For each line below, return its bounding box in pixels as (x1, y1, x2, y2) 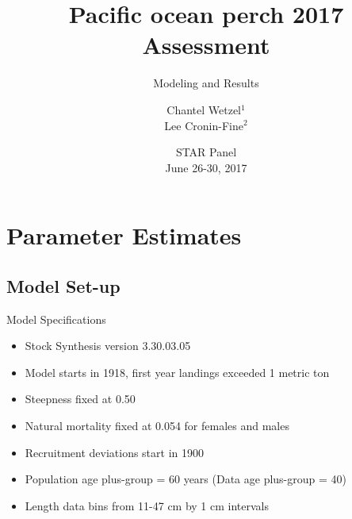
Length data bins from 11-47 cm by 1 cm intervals (25, 497, 270, 513)
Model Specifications (6, 310, 106, 327)
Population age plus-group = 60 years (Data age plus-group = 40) (25, 471, 346, 487)
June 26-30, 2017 (165, 159, 247, 175)
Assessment (142, 29, 270, 61)
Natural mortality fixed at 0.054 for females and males (25, 417, 289, 434)
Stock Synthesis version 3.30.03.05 (25, 337, 191, 354)
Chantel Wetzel (166, 101, 242, 117)
